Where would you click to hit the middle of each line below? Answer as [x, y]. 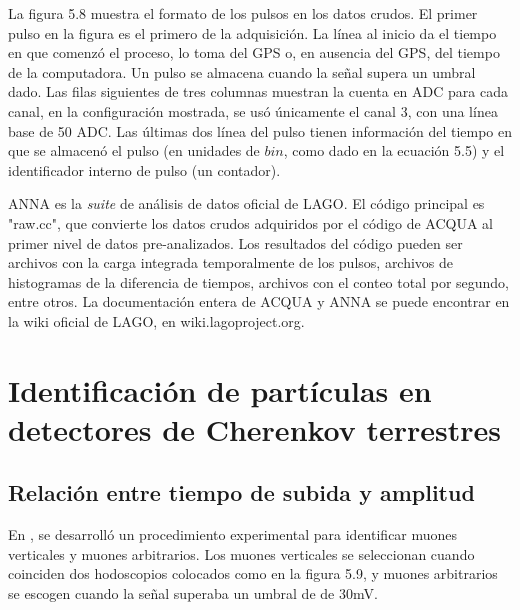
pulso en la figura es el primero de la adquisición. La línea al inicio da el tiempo [252, 32]
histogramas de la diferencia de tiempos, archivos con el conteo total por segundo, [259, 281]
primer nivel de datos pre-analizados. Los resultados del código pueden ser [235, 242]
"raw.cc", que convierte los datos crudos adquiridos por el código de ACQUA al [251, 222]
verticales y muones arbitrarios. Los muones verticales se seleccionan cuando [241, 553]
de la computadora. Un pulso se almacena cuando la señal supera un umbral [242, 71]
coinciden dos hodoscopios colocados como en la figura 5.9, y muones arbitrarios [253, 573]
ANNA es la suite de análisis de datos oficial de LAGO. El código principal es [246, 203]
